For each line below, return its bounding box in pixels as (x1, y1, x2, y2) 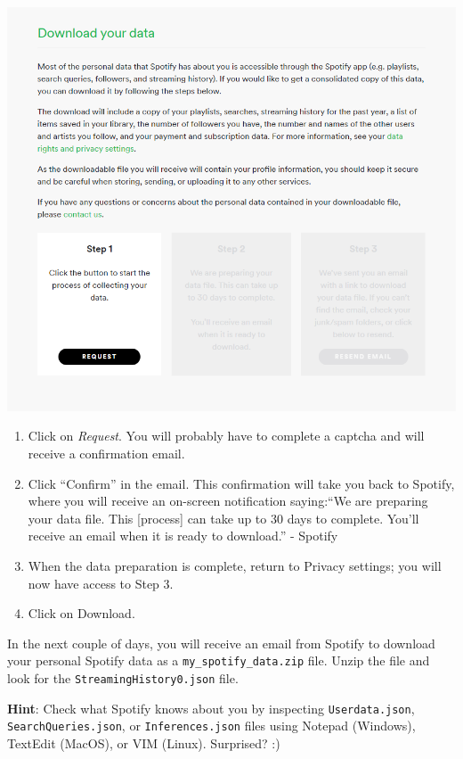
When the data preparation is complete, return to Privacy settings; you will (28, 556, 442, 574)
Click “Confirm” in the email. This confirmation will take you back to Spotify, (28, 474, 455, 492)
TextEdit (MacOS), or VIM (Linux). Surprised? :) (7, 733, 280, 752)
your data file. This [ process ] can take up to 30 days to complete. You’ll (28, 508, 419, 527)
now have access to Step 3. (28, 573, 174, 592)
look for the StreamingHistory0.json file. (7, 668, 239, 687)
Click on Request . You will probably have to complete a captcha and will (28, 426, 425, 445)
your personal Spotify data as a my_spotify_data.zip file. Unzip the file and (7, 651, 430, 670)
